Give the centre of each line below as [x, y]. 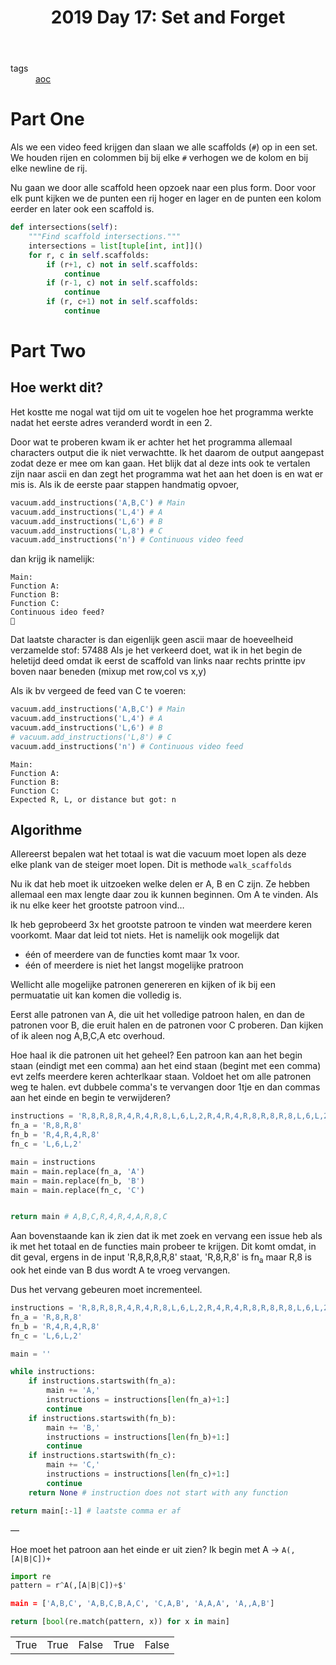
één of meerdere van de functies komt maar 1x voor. [132, 955]
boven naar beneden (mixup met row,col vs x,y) [108, 672]
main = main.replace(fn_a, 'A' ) [77, 1171]
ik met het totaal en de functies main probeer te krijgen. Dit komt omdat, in [163, 1247]
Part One [47, 119]
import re [31, 1576]
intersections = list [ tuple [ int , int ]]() [115, 246]
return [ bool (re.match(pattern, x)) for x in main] [120, 1622]
